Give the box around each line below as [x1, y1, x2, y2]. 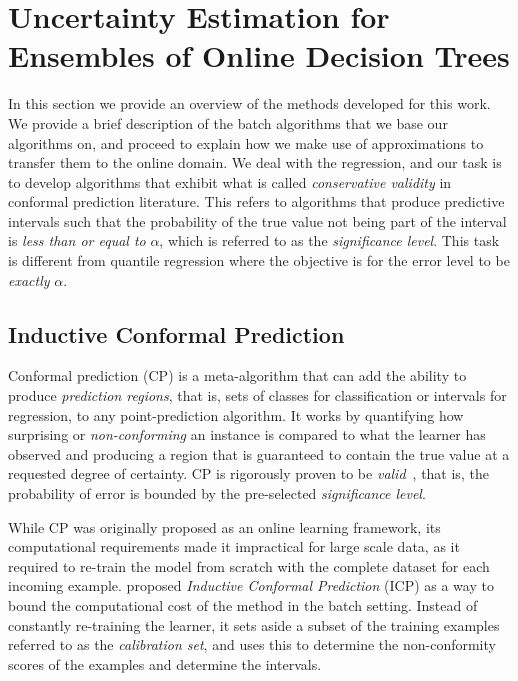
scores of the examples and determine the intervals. [8, 653, 322, 674]
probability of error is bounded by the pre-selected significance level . [8, 483, 426, 504]
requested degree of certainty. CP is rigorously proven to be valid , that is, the [8, 463, 489, 484]
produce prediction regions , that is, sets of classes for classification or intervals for [8, 385, 507, 406]
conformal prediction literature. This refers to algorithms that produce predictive [8, 191, 505, 212]
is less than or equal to [8, 230, 146, 251]
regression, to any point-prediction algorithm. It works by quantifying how [8, 404, 464, 425]
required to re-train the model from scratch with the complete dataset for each [8, 555, 490, 576]
